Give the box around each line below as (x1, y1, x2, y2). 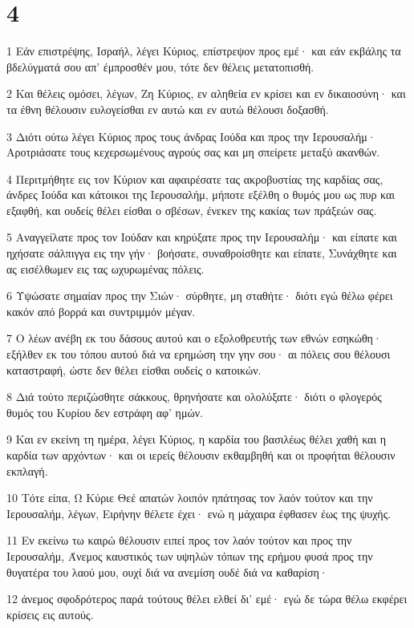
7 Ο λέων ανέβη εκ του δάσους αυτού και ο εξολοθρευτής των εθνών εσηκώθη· (6, 330, 382, 346)
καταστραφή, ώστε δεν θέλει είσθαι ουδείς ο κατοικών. (6, 361, 262, 378)
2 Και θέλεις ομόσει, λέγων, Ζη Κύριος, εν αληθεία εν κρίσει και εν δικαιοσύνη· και (6, 85, 406, 102)
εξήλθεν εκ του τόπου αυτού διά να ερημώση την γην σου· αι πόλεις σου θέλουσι (6, 346, 391, 363)
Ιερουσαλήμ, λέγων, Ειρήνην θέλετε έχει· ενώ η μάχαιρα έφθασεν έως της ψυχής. (6, 504, 392, 521)
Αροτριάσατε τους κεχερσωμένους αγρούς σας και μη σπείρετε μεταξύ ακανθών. (6, 144, 380, 160)
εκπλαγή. (6, 462, 48, 479)
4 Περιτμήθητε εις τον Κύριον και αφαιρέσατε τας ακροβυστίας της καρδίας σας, (6, 170, 384, 187)
